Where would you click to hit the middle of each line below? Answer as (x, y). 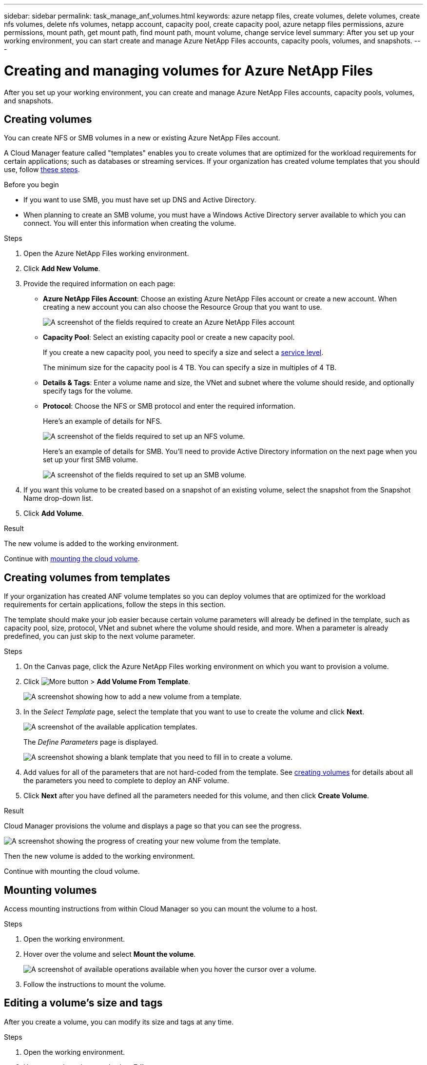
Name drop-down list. (58, 498)
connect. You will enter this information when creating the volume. (130, 223)
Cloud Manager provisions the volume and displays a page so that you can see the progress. (153, 826)
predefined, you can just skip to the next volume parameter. (100, 636)
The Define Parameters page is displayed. (91, 742)
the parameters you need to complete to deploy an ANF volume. (126, 781)
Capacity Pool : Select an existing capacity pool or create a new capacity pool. (169, 337)
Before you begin (31, 185)
